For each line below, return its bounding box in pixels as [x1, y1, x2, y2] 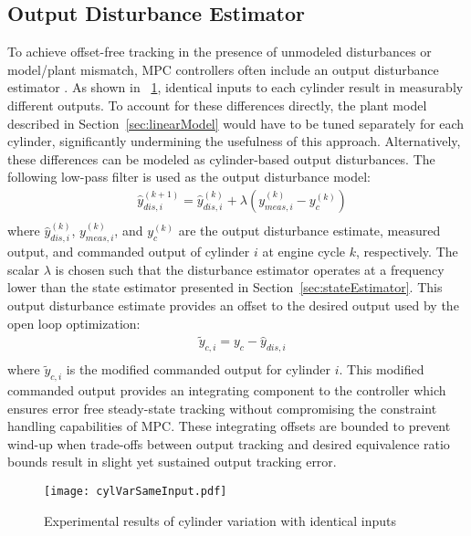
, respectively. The [356, 242, 458, 261]
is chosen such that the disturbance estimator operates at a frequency [55, 259, 445, 279]
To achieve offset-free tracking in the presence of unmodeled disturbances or [7, 42, 432, 61]
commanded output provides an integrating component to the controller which [7, 381, 446, 400]
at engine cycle [262, 242, 346, 261]
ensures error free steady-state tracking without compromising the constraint [7, 398, 437, 417]
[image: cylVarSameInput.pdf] [44, 485, 227, 499]
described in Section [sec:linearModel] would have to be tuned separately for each [7, 113, 465, 132]
